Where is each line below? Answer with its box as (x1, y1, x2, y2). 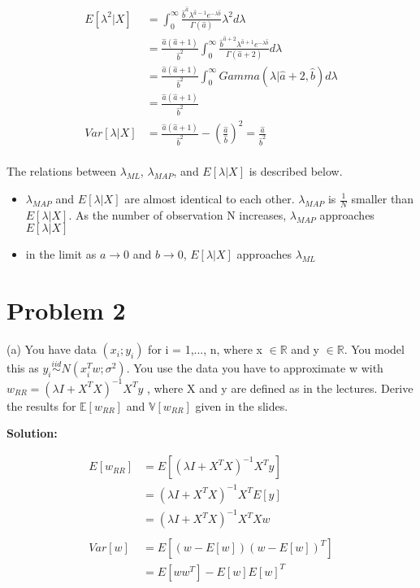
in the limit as (25, 246, 97, 263)
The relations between (6, 163, 117, 180)
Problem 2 (6, 294, 126, 327)
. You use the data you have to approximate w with (126, 359, 383, 377)
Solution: (6, 425, 58, 442)
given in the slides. (195, 397, 288, 414)
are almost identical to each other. (124, 190, 295, 207)
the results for (6, 397, 76, 414)
